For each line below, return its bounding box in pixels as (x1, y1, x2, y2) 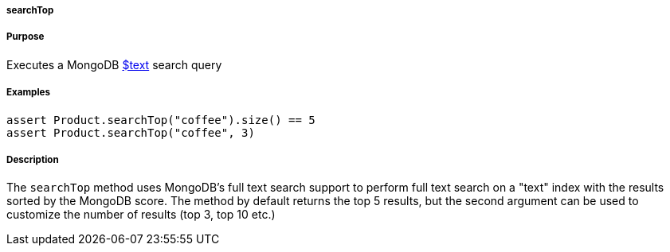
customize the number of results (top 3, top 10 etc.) (6, 207, 276, 222)
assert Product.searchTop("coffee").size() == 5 (6, 113, 315, 126)
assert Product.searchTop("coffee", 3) (6, 126, 255, 139)
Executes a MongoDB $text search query (6, 57, 222, 72)
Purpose (6, 31, 45, 43)
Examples (6, 87, 50, 99)
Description (6, 153, 59, 165)
